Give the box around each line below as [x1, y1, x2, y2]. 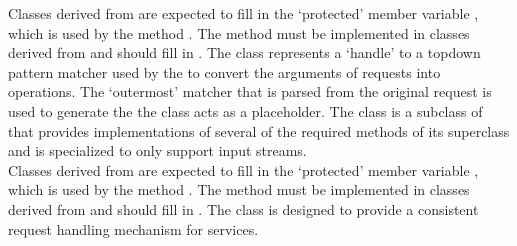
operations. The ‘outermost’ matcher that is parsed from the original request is [8, 81, 492, 102]
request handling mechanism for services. [8, 218, 259, 239]
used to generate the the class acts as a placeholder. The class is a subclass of [8, 100, 483, 121]
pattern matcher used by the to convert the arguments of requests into [8, 61, 441, 82]
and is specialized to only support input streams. [8, 140, 307, 161]
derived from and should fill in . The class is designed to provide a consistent [8, 198, 479, 219]
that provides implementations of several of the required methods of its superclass [8, 120, 510, 141]
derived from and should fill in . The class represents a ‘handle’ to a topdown [8, 42, 481, 63]
